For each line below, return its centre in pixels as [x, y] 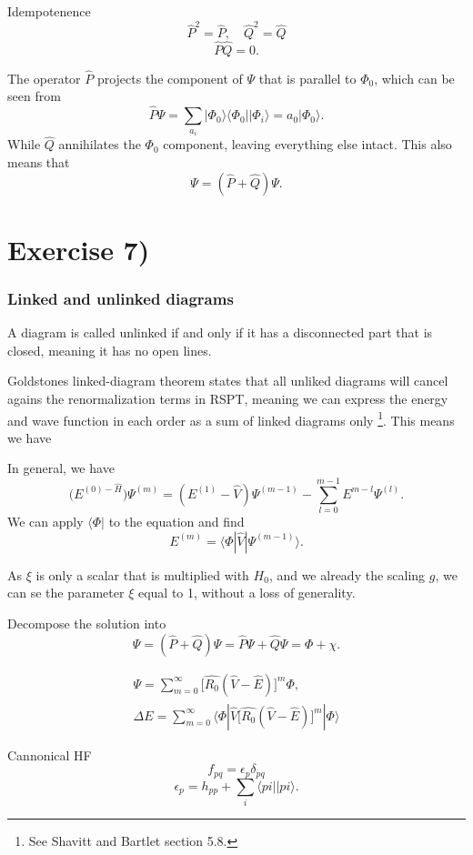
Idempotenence [49, 11]
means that [39, 162]
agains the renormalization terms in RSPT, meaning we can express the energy [228, 398]
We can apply [45, 522]
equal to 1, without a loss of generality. [247, 593]
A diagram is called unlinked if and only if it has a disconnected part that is [220, 332]
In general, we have [61, 468]
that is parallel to [307, 78]
